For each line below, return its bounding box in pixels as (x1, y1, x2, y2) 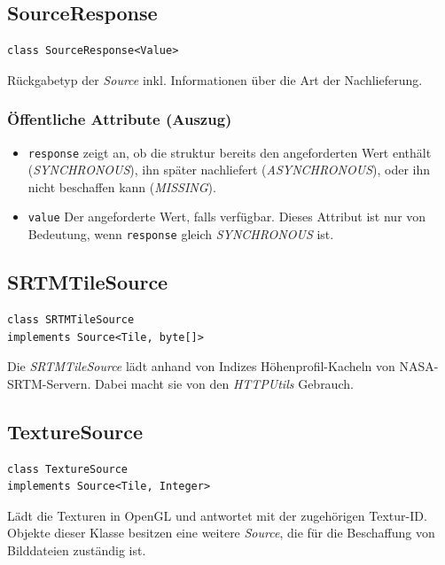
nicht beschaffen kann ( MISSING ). (27, 177, 216, 196)
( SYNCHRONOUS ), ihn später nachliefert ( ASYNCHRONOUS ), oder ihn (27, 160, 431, 179)
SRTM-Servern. (7, 374, 91, 392)
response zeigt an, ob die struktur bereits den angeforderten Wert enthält (27, 143, 432, 161)
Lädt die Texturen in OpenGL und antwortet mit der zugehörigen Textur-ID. (7, 506, 427, 524)
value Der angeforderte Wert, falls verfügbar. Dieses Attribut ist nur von (27, 207, 426, 226)
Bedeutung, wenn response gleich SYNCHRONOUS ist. (27, 225, 334, 244)
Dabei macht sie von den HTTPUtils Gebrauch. (95, 374, 354, 392)
